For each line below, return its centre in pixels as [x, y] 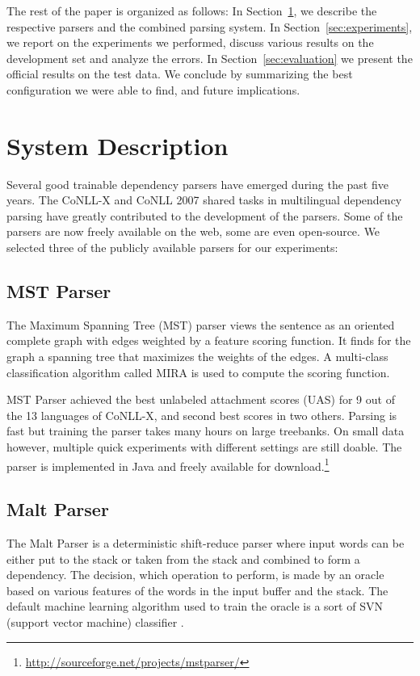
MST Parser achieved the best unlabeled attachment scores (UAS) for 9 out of [201, 399]
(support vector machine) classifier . [95, 622]
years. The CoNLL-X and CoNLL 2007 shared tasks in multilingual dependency [204, 200]
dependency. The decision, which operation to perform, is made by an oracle [195, 575]
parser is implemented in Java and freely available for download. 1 [168, 464]
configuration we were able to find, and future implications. [153, 89]
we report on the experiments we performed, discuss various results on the [190, 42]
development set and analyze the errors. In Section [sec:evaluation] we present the [210, 58]
